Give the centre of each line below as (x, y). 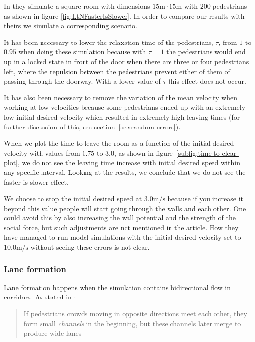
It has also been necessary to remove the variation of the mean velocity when (121, 97)
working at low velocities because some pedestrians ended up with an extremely (125, 107)
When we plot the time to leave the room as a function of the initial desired (119, 143)
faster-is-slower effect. (36, 182)
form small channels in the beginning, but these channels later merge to (132, 323)
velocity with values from (42, 152)
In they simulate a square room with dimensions (77, 6)
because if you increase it (205, 198)
